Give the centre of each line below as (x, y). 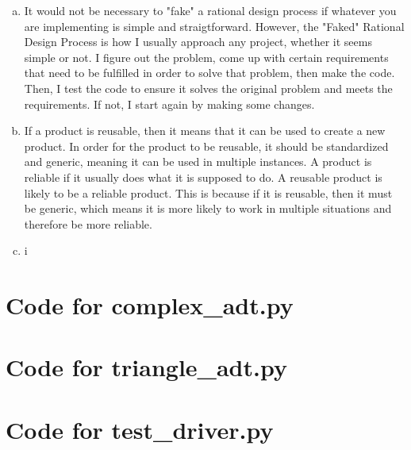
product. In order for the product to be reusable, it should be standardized (206, 146)
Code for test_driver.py (140, 429)
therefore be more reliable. (88, 223)
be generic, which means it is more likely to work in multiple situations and (208, 208)
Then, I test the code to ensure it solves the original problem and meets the (208, 88)
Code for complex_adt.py (150, 305)
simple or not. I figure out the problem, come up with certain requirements (206, 57)
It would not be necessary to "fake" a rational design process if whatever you (210, 10)
